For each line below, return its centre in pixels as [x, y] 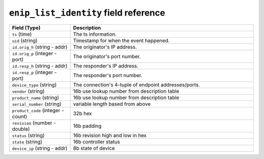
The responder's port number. [108, 75]
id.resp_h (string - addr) [40, 66]
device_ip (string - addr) [40, 148]
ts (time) [22, 34]
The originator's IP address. [105, 47]
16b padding [87, 126]
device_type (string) [34, 84]
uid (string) [25, 40]
